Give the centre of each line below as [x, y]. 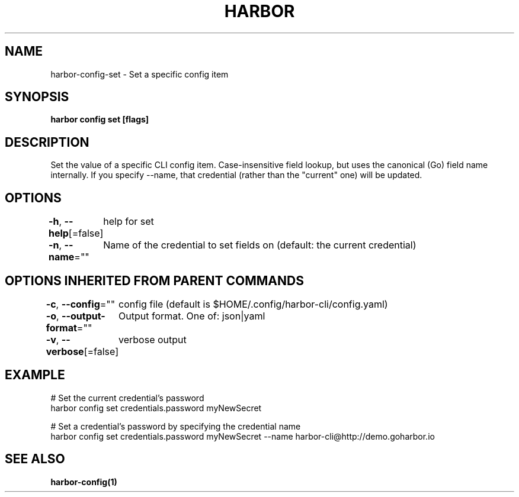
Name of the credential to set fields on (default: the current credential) [260, 245]
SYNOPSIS [37, 97]
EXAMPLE [35, 375]
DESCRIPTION [47, 142]
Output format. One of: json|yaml [192, 316]
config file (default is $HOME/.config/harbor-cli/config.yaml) [253, 304]
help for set [129, 222]
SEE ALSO [35, 459]
